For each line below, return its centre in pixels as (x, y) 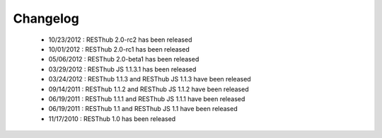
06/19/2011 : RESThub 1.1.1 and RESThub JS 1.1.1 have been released (147, 98)
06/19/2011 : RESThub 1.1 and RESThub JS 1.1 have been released (143, 109)
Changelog (46, 18)
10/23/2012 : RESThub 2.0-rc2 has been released (120, 40)
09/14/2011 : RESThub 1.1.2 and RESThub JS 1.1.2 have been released (149, 89)
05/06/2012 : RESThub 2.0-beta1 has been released (124, 59)
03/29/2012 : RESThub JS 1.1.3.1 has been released (122, 69)
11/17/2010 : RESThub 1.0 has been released (112, 119)
